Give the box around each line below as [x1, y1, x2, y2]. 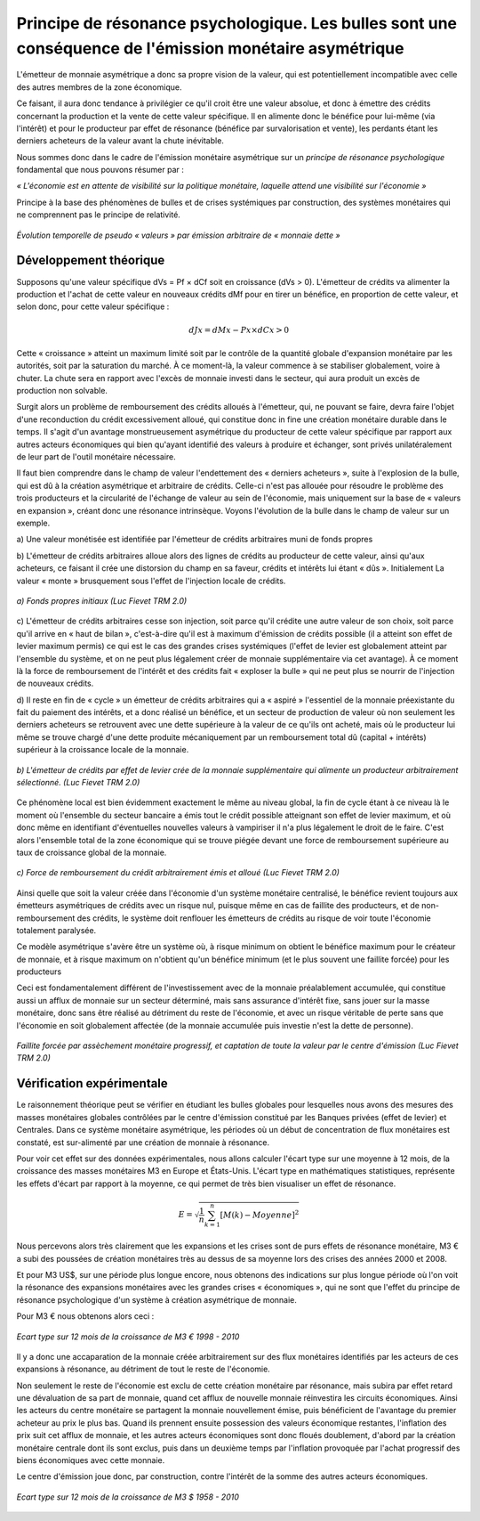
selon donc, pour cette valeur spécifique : [16, 301, 170, 312]
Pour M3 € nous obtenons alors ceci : [16, 1311, 155, 1322]
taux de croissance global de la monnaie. [16, 847, 167, 858]
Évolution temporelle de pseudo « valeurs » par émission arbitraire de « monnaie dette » [16, 230, 341, 240]
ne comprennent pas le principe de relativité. [16, 209, 181, 220]
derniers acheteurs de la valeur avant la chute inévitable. [16, 135, 224, 146]
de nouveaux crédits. [16, 678, 94, 689]
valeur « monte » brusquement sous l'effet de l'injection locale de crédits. [16, 575, 286, 586]
